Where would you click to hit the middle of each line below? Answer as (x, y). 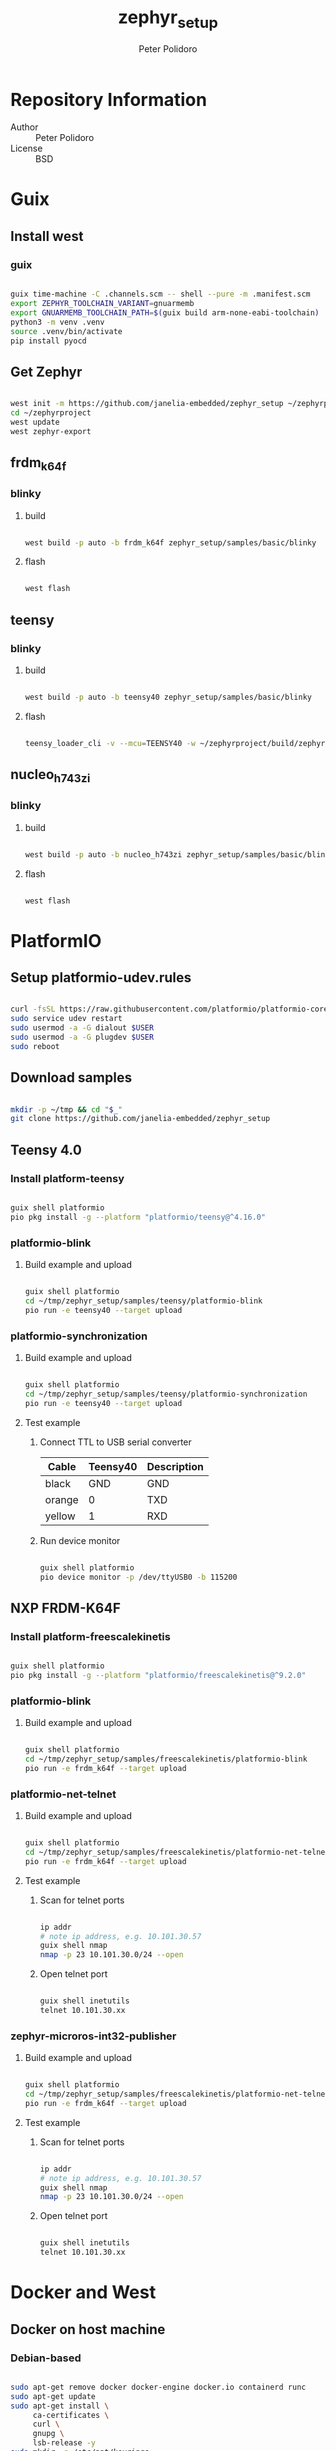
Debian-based (46, 2358)
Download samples (71, 1077)
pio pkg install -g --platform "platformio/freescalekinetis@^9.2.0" (158, 1675)
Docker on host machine (88, 2329)
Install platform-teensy (67, 1178)
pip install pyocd (48, 341)
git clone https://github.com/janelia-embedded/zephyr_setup (140, 1119)
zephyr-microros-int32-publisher (93, 2036)
